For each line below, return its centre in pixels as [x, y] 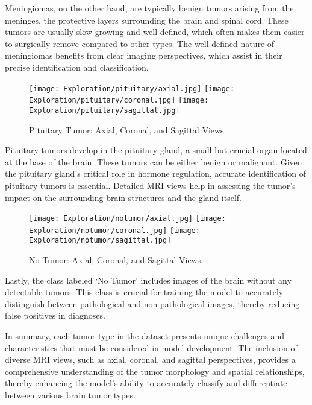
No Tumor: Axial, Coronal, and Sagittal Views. [116, 260]
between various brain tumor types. [70, 395]
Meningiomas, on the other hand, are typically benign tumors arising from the [149, 8]
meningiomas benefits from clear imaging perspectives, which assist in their [144, 55]
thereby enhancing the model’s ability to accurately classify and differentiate [146, 383]
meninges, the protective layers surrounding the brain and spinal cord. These [147, 20]
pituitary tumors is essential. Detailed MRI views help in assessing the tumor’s [150, 185]
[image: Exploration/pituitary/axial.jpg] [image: [132, 88]
